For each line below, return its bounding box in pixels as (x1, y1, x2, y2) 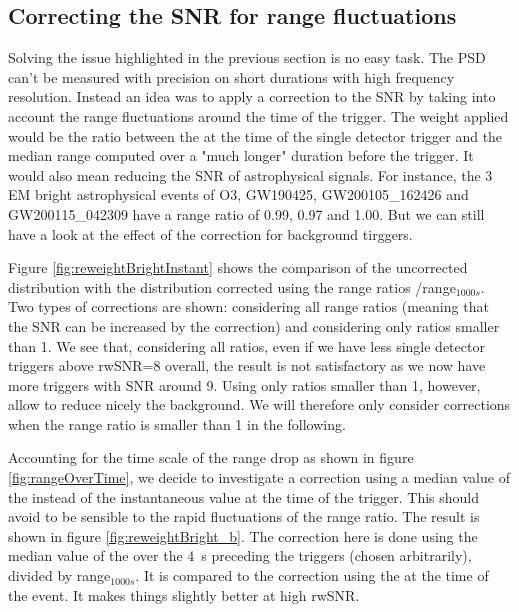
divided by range (8, 565, 111, 586)
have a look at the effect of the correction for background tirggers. (8, 223, 413, 244)
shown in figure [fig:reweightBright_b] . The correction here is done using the (8, 525, 478, 546)
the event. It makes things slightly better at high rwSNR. (8, 584, 360, 605)
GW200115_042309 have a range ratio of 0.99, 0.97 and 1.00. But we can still (8, 203, 485, 224)
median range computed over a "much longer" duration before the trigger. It (8, 145, 474, 166)
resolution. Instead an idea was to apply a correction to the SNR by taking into (8, 86, 496, 107)
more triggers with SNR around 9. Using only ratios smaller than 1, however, (8, 374, 481, 395)
